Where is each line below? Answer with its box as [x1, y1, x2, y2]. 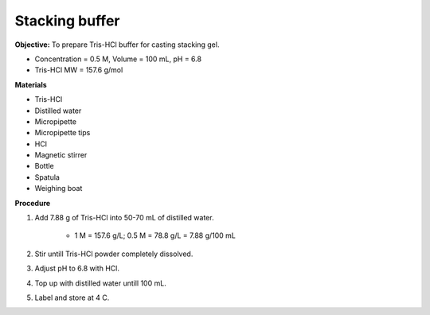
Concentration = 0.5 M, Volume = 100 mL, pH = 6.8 [34, 54, 202, 64]
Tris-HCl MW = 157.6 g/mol [34, 65, 123, 75]
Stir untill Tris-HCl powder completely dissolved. [34, 249, 193, 259]
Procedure [14, 198, 51, 208]
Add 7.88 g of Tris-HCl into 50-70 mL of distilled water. [34, 213, 214, 223]
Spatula [34, 172, 60, 182]
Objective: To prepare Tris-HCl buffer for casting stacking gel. [14, 40, 220, 49]
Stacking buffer [14, 12, 120, 29]
